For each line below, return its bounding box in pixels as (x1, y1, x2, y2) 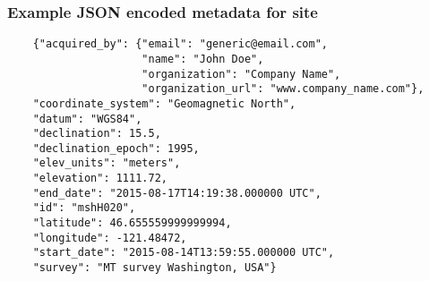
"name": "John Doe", (142, 52, 264, 65)
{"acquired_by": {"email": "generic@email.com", (32, 38, 328, 51)
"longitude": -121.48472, (32, 231, 187, 244)
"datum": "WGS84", (32, 112, 142, 125)
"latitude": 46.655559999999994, (32, 217, 232, 230)
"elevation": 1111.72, (32, 172, 167, 185)
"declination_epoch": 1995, (32, 141, 200, 155)
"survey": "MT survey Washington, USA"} (32, 261, 277, 275)
